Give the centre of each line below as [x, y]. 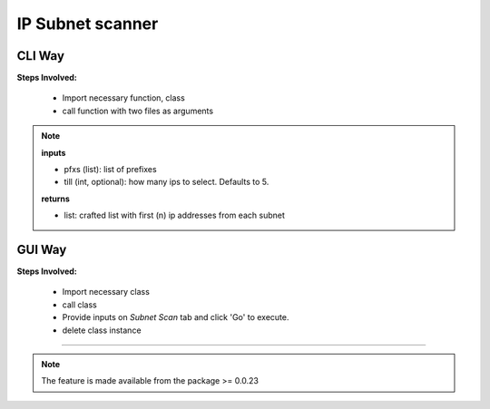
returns [55, 199]
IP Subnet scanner [88, 24]
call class [79, 305]
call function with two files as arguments [137, 111]
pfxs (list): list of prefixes [111, 170]
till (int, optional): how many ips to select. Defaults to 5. [167, 182]
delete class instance [102, 330]
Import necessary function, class [123, 98]
